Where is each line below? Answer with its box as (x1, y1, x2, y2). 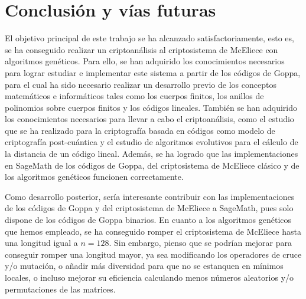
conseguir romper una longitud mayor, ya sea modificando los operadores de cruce (5, 248, 302, 260)
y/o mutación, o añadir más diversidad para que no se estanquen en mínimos (5, 259, 284, 272)
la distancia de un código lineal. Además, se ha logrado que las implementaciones (5, 147, 298, 160)
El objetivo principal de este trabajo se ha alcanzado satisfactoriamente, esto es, (5, 32, 294, 44)
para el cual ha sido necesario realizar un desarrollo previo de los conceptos (5, 78, 276, 90)
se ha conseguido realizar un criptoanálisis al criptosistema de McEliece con (5, 43, 278, 55)
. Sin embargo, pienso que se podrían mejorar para (109, 236, 292, 249)
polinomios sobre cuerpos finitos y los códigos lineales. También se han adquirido (5, 101, 298, 113)
